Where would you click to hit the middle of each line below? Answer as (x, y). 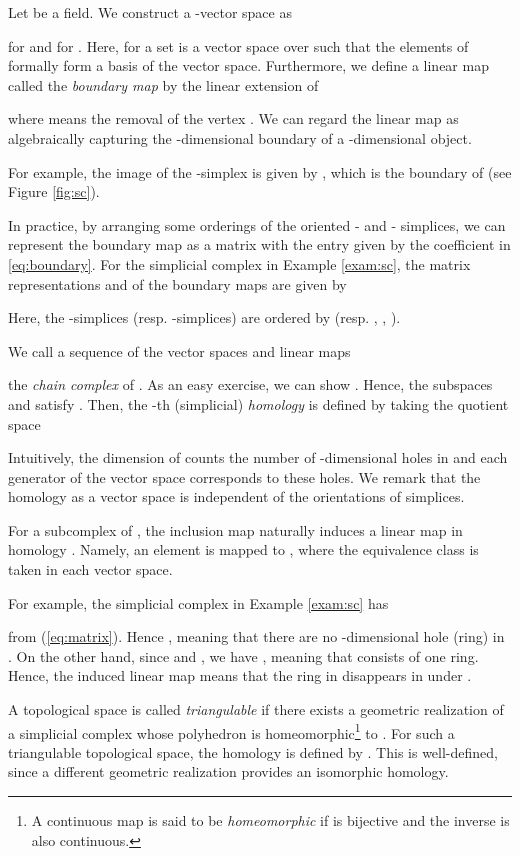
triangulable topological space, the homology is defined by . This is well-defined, (253, 751)
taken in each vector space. (90, 569)
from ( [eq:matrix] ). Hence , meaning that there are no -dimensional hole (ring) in (256, 636)
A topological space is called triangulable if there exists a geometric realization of (256, 709)
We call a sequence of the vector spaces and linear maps (179, 350)
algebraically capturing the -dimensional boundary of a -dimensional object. (240, 137)
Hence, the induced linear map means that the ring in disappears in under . (240, 675)
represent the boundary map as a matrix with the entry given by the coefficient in (259, 244)
